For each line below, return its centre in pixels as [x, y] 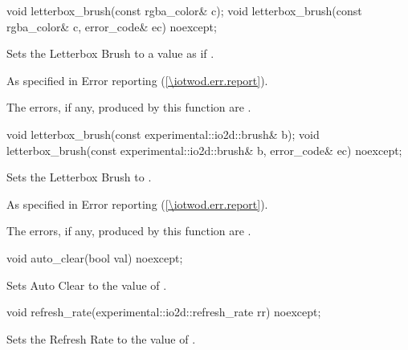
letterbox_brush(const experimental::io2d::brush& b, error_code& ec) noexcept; [204, 150]
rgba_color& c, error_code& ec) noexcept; [112, 26]
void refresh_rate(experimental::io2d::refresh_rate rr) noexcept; [164, 312]
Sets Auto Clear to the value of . [87, 285]
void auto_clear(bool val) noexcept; [95, 257]
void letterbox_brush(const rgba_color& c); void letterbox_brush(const [184, 10]
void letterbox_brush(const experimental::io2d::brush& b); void [163, 134]
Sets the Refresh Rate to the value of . [101, 338]
